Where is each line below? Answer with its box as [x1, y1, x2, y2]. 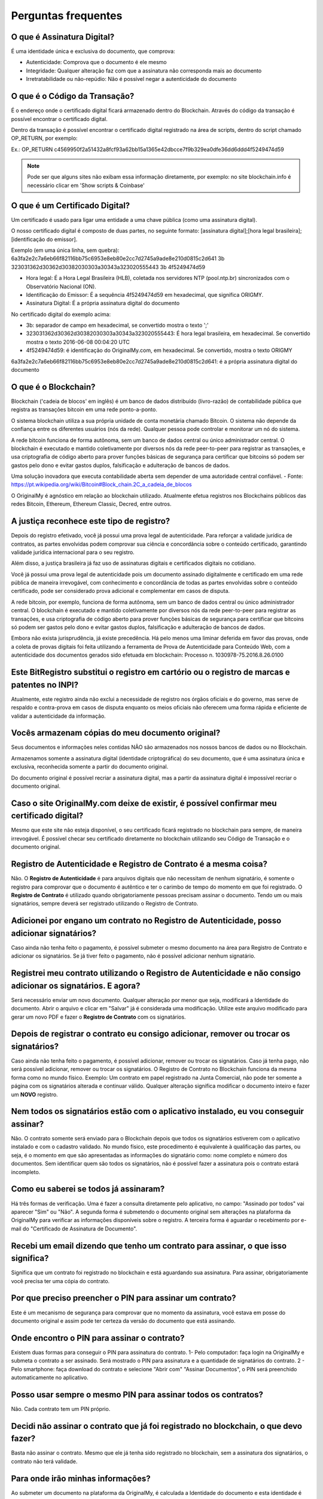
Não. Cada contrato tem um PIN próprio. [11, 1405, 111, 1412]
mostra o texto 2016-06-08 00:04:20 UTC [26, 338, 130, 345]
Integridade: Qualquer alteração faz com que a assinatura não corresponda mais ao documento [26, 67, 262, 74]
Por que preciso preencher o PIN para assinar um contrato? [11, 1293, 236, 1304]
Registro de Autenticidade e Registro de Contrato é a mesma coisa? [11, 859, 268, 869]
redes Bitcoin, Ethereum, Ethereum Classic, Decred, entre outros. [11, 501, 172, 508]
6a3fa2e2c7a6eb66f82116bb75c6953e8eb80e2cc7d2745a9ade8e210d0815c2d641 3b [11, 255, 225, 262]
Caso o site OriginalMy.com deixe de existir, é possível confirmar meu [11, 798, 278, 808]
